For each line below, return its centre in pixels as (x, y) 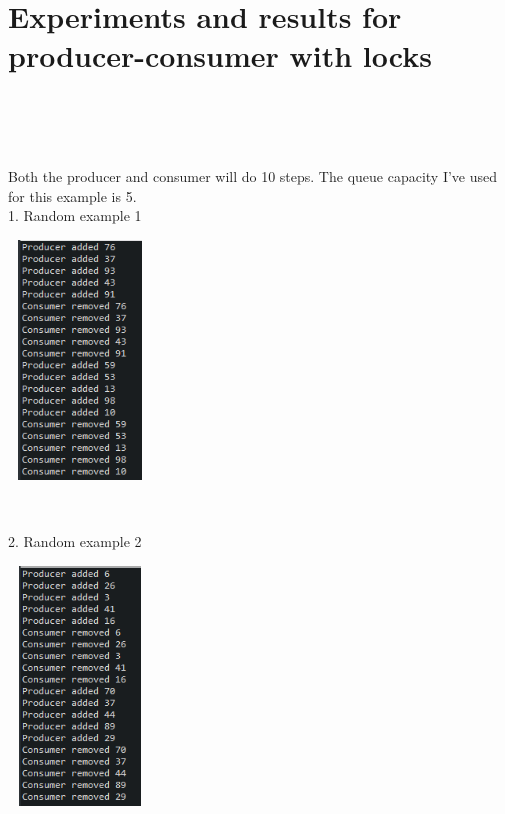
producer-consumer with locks (220, 55)
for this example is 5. (72, 195)
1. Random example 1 (75, 215)
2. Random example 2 (75, 541)
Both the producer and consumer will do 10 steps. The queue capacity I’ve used (253, 176)
